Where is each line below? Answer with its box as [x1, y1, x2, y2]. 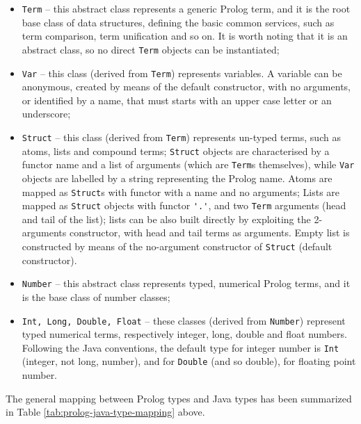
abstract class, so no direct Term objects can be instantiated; [22, 42, 280, 56]
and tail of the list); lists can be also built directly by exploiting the [22, 211, 311, 226]
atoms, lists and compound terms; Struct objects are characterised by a [22, 143, 330, 158]
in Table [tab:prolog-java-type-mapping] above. [6, 405, 205, 419]
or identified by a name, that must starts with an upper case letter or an [22, 92, 332, 107]
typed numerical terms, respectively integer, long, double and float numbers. [22, 327, 347, 341]
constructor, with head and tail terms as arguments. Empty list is [69, 225, 350, 240]
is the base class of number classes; [22, 289, 170, 304]
